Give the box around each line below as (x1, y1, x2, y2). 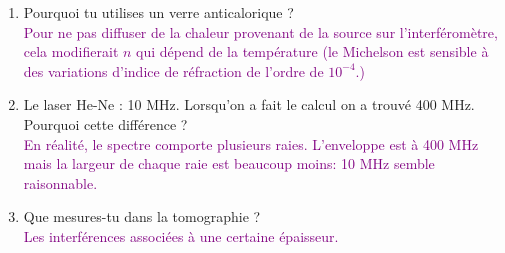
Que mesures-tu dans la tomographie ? (23, 206, 261, 227)
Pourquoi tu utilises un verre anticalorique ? (23, 2, 294, 22)
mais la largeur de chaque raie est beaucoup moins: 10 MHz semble (23, 153, 435, 174)
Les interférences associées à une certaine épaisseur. (23, 225, 339, 246)
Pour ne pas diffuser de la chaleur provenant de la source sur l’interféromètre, (23, 21, 498, 42)
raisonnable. (23, 172, 98, 193)
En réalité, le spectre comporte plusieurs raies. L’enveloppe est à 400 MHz (23, 133, 479, 154)
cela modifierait (23, 41, 119, 62)
